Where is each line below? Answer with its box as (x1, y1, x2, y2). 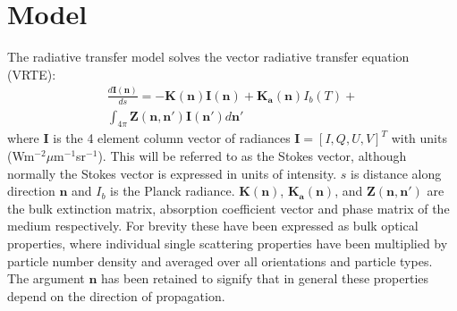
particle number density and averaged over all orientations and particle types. (7, 251, 433, 270)
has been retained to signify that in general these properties (101, 269, 429, 288)
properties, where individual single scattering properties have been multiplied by (7, 233, 448, 252)
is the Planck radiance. (110, 181, 235, 200)
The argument (7, 269, 85, 288)
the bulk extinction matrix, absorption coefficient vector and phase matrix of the (7, 198, 450, 217)
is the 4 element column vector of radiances (53, 129, 291, 147)
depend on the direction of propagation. (7, 286, 225, 305)
